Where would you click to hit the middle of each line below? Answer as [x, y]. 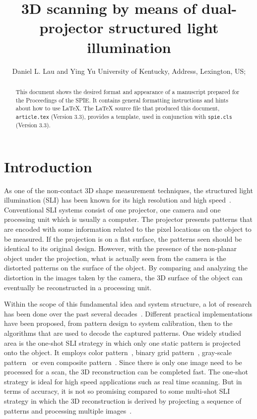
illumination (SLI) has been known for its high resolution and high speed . [118, 200]
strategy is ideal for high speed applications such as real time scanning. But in [123, 381]
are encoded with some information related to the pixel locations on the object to [128, 229]
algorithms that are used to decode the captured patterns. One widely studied [123, 333]
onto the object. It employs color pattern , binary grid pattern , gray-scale [118, 352]
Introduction [48, 166]
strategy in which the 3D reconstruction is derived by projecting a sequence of [123, 401]
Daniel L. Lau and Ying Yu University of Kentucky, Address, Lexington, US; [129, 71]
